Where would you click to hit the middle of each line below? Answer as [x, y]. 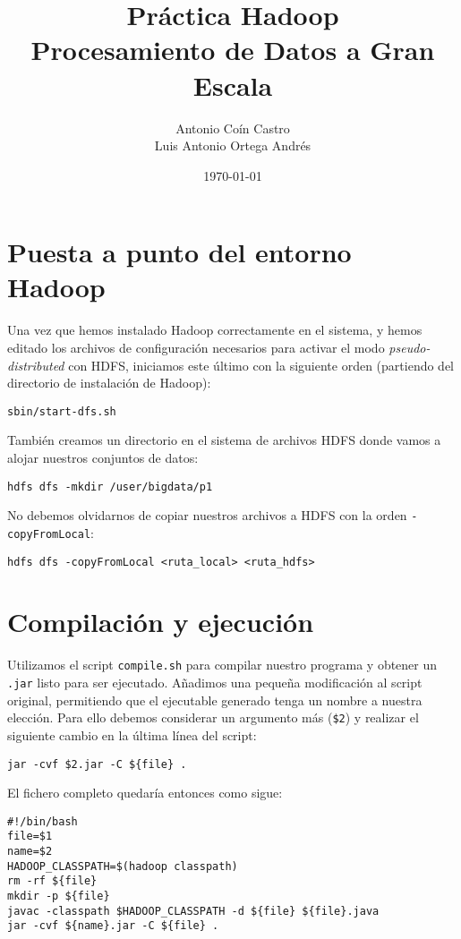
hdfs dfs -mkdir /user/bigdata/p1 [110, 487]
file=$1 [30, 837]
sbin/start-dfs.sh [62, 411]
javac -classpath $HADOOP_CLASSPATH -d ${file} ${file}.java [193, 911]
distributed [36, 365]
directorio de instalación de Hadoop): [109, 383]
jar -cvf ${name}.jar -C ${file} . [113, 926]
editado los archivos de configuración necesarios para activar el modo [196, 347]
